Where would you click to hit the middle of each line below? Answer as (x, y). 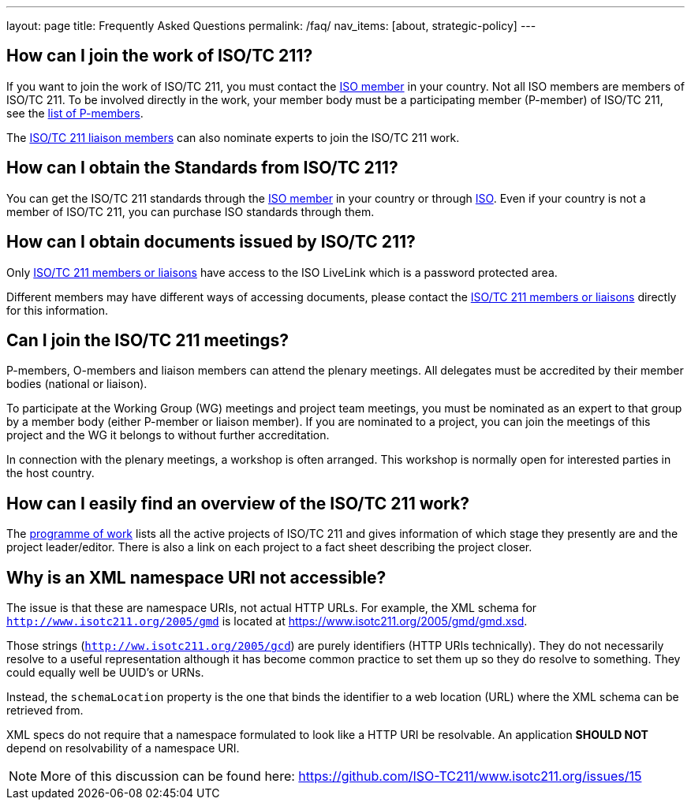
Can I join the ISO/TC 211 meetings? (148, 340)
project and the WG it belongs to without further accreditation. (168, 435)
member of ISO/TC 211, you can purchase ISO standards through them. (190, 211)
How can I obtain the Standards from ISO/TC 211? (202, 168)
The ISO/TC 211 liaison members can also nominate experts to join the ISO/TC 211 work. (233, 137)
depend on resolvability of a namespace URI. (123, 748)
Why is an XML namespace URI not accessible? (196, 577)
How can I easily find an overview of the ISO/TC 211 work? (238, 503)
